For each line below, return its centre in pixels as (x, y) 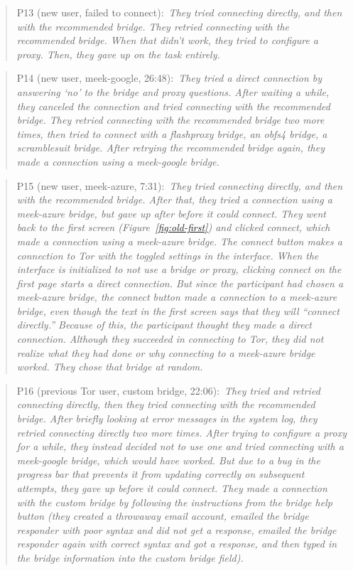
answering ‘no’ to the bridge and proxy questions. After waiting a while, (173, 91)
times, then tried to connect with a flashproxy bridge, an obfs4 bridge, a (172, 133)
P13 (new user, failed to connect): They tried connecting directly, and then (179, 12)
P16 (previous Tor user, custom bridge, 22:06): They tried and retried (168, 390)
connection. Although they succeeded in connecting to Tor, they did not (170, 339)
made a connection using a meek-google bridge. (118, 161)
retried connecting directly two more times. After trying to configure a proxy (182, 432)
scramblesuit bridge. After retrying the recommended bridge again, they (171, 148)
